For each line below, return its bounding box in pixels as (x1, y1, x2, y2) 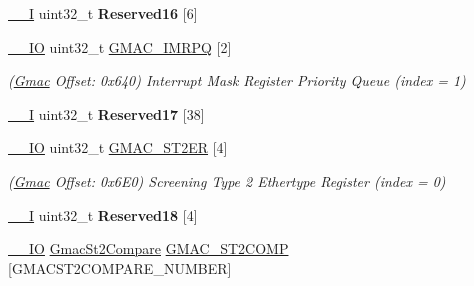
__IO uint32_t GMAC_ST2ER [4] (8, 137, 228, 158)
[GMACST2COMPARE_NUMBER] (8, 257, 232, 278)
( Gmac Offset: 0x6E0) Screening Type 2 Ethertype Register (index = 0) (8, 170, 446, 191)
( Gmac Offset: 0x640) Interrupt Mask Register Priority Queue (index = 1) (8, 70, 466, 91)
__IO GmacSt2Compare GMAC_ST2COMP (8, 238, 289, 259)
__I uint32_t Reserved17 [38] (8, 103, 205, 124)
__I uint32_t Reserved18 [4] (8, 204, 198, 225)
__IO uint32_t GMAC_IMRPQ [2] (8, 36, 232, 57)
